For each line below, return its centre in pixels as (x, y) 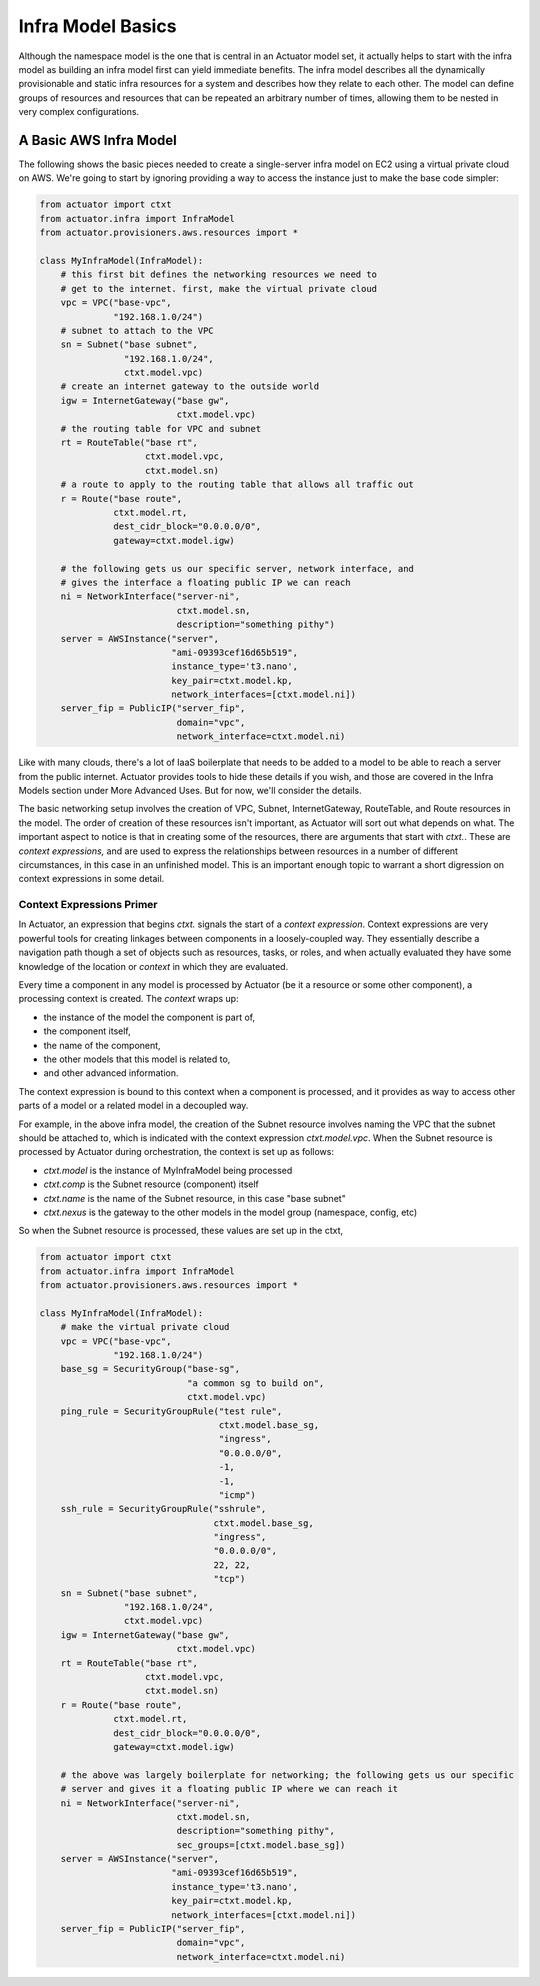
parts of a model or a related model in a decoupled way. (133, 1106)
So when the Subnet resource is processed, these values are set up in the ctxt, (181, 1231)
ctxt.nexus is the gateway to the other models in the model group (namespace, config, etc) (230, 1212)
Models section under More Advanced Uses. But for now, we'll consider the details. (190, 790)
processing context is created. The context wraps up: (128, 999)
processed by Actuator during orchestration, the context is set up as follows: (176, 1152)
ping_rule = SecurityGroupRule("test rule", (171, 1411)
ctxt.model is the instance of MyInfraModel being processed (168, 1170)
